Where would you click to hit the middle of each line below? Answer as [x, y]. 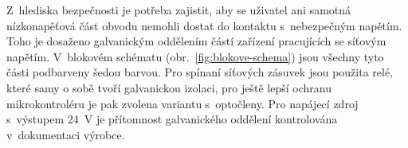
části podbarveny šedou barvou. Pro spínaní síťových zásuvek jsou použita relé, [200, 72]
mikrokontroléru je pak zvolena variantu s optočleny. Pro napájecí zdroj [182, 103]
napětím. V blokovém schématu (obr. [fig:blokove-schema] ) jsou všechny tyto [195, 56]
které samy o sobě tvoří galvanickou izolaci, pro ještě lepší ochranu [169, 87]
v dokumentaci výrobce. [66, 134]
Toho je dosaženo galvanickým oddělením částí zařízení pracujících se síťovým [196, 41]
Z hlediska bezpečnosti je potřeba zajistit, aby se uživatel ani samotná [179, 10]
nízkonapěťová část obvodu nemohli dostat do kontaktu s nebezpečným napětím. [204, 25]
